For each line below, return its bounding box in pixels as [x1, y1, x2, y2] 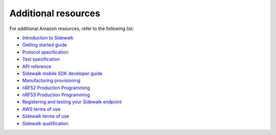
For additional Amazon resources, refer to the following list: [9, 25, 134, 32]
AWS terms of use [22, 106, 61, 112]
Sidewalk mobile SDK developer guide [22, 70, 103, 76]
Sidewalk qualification [22, 120, 68, 126]
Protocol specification [22, 49, 68, 55]
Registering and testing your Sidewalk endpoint [22, 99, 122, 105]
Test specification [22, 56, 60, 62]
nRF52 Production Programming [22, 85, 90, 91]
